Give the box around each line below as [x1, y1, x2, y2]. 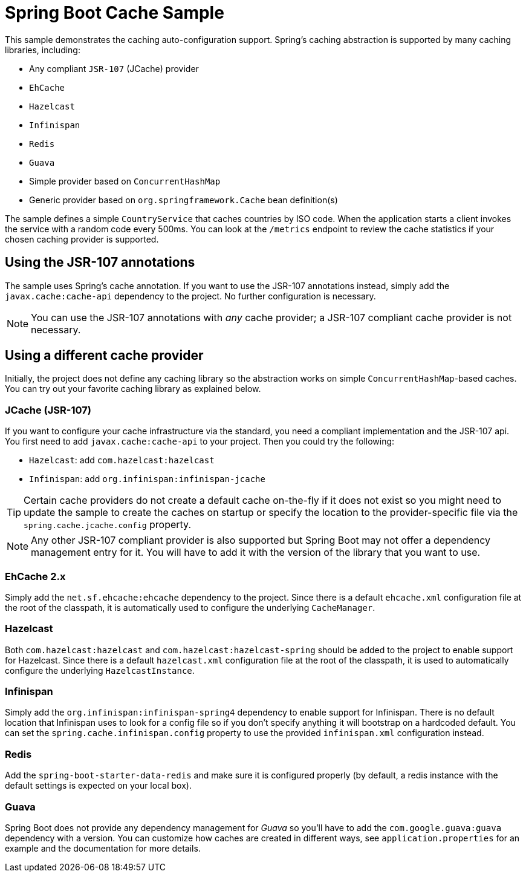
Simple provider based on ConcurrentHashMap [29, 175, 221, 186]
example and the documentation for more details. [5, 843, 201, 853]
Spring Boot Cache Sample [5, 2, 224, 23]
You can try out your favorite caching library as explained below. [5, 383, 261, 394]
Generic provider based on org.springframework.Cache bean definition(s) [29, 194, 338, 205]
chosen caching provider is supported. [5, 233, 159, 244]
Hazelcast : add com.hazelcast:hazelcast [29, 455, 215, 466]
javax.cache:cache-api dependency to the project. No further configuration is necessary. [5, 290, 376, 301]
